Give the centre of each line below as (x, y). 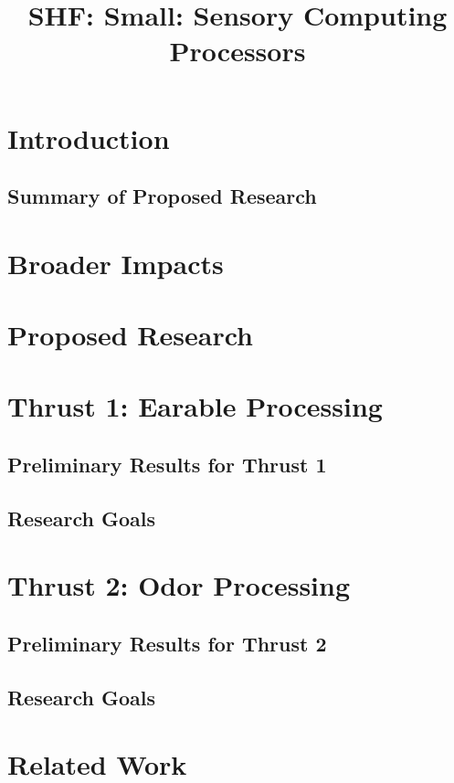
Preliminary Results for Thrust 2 (167, 643)
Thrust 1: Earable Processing (195, 406)
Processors (238, 51)
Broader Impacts (116, 263)
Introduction (89, 138)
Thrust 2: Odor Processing (179, 585)
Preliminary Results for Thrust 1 (167, 465)
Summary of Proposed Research (162, 196)
